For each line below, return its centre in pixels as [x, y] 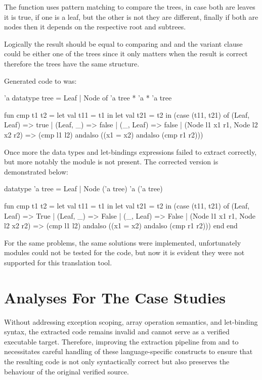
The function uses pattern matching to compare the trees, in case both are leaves [130, 7]
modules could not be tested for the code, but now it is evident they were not [124, 252]
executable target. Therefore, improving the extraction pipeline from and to [121, 341]
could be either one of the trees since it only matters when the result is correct [126, 54]
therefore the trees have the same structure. [72, 63]
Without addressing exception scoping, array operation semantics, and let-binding [131, 321]
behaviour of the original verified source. [67, 371]
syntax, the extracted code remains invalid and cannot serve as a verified [117, 332]
